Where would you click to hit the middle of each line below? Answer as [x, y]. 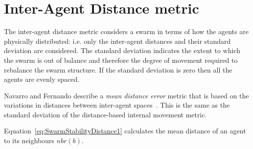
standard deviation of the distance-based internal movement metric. [105, 114]
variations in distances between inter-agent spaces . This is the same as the [117, 105]
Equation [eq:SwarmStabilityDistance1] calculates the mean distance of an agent [125, 131]
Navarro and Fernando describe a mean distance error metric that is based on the [126, 95]
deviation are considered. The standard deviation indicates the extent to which [122, 50]
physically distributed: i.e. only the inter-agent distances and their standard [117, 41]
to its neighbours [29, 140]
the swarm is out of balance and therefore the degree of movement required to [121, 60]
